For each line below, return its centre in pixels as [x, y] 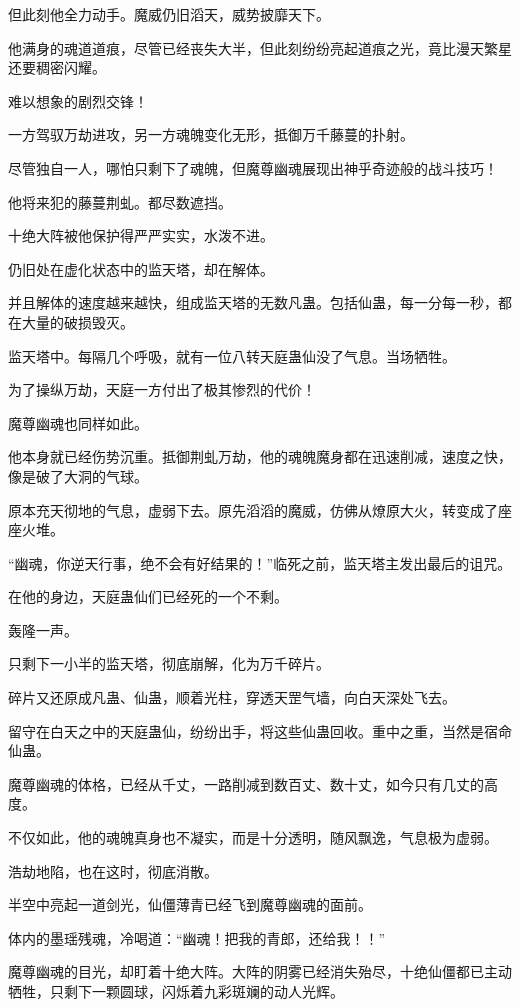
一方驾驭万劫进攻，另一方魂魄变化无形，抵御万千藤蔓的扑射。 [211, 134]
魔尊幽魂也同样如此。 [78, 422]
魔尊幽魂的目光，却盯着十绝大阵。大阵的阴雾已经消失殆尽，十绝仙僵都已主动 [260, 971]
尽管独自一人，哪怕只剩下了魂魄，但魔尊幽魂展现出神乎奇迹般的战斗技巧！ [253, 167]
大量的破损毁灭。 [77, 321]
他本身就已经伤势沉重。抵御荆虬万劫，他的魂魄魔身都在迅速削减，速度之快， [260, 456]
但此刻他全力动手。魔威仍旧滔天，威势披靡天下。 [169, 14]
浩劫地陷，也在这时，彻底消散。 [113, 870]
